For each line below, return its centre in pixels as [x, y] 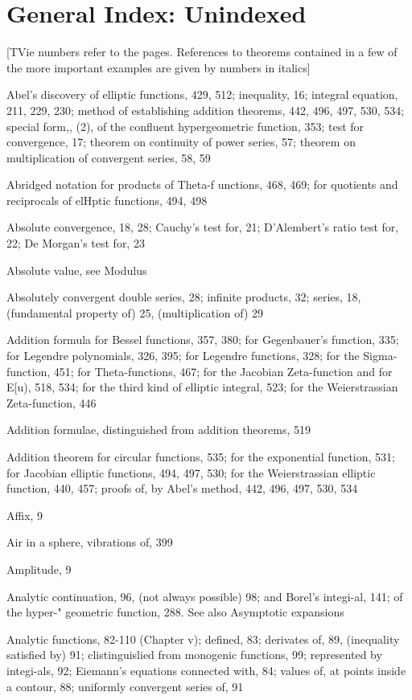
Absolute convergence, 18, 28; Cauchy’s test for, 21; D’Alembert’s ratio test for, [203, 227]
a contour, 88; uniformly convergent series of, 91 [125, 686]
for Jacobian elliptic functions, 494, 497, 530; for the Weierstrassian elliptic [191, 472]
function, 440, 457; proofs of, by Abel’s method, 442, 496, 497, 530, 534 [182, 488]
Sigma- [380, 356]
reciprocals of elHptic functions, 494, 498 [107, 200]
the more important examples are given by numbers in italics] [159, 67]
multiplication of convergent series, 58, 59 [109, 157]
